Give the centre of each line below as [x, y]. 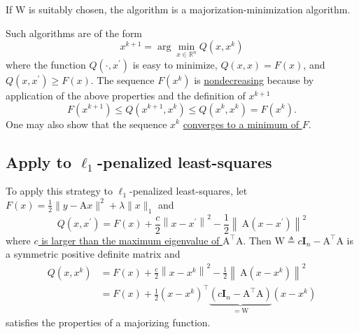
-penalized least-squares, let [188, 191]
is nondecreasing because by [254, 79]
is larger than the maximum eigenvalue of [131, 240]
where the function [46, 64]
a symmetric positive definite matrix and [93, 254]
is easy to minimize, [175, 64]
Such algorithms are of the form [74, 33]
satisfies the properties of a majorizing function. [108, 322]
